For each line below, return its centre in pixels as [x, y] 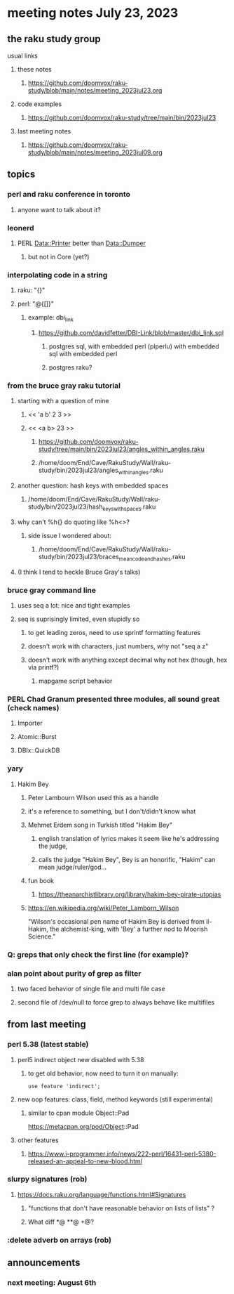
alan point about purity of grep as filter [74, 973]
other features [38, 1140]
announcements [44, 1263]
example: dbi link [50, 319]
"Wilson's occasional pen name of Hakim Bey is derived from [116, 921]
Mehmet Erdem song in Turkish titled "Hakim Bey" [100, 825]
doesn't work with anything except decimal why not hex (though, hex [128, 660]
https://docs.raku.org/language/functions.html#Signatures [102, 1194]
